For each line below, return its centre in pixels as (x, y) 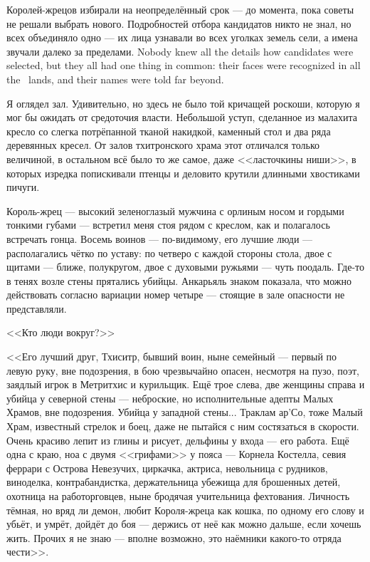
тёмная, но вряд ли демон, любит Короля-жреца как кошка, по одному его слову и (185, 510)
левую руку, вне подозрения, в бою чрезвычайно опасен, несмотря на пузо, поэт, (183, 370)
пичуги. (23, 187)
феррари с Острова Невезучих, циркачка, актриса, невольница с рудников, (167, 468)
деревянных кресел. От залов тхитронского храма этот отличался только (163, 145)
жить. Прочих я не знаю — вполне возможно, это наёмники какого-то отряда (174, 537)
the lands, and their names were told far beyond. (115, 79)
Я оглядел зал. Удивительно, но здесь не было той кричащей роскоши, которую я (183, 103)
